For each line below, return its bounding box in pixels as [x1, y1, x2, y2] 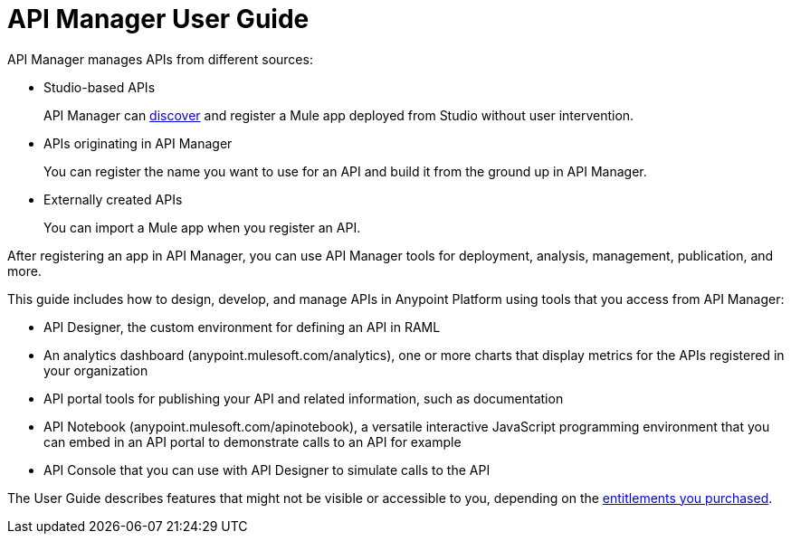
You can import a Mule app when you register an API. [43, 219, 361, 235]
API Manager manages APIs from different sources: [7, 51, 313, 67]
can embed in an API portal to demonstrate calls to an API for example [43, 433, 462, 450]
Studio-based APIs [43, 79, 156, 95]
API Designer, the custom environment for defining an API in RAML [43, 318, 441, 335]
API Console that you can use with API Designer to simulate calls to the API [43, 461, 491, 478]
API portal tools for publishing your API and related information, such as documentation [43, 390, 564, 406]
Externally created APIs [43, 191, 183, 207]
